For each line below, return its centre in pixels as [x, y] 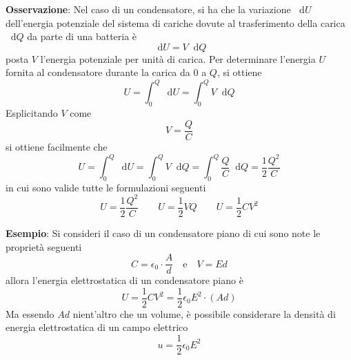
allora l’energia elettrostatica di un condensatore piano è [124, 280]
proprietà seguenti [44, 246]
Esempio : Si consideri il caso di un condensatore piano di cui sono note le [163, 233]
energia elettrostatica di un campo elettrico [97, 327]
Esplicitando [32, 113]
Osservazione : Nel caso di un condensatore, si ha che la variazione [148, 9]
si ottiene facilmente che [57, 146]
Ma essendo [30, 313]
